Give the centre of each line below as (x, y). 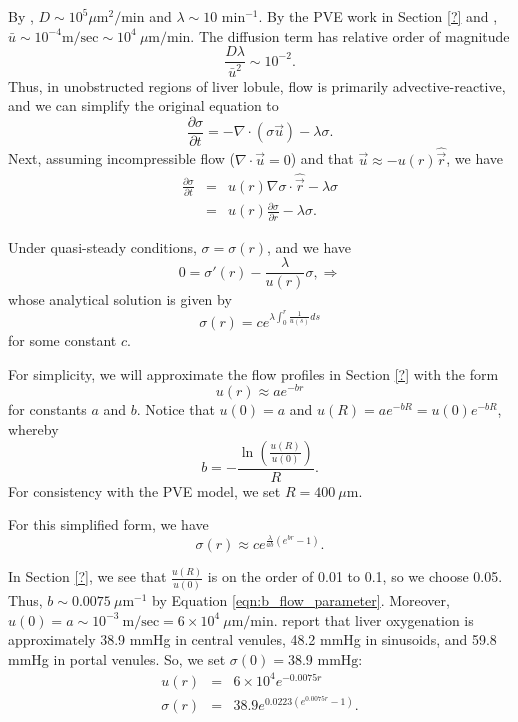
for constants (47, 409)
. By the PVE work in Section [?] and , (378, 16)
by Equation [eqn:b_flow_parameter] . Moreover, (301, 600)
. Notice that (175, 409)
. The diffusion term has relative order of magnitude (350, 35)
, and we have (309, 246)
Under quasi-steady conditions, (102, 246)
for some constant (62, 340)
